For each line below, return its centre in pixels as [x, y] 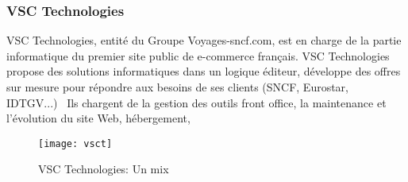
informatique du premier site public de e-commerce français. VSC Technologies [198, 55]
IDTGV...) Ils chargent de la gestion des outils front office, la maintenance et [196, 102]
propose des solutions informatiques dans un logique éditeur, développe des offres [204, 71]
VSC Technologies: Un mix [104, 169]
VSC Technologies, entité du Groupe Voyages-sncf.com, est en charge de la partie [204, 40]
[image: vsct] [75, 143]
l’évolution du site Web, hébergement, [98, 118]
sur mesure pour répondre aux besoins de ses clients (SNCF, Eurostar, [178, 87]
